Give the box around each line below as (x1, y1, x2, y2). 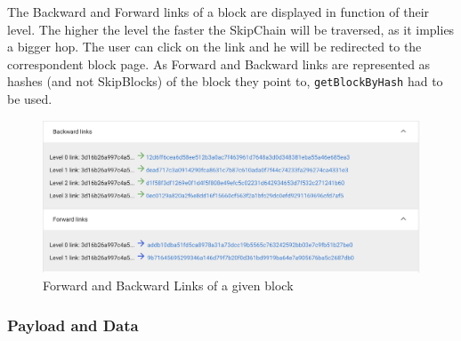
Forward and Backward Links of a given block (43, 276, 294, 295)
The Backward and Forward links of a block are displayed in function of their (7, 3, 430, 20)
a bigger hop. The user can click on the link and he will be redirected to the (7, 37, 422, 56)
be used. (7, 90, 53, 108)
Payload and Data (7, 313, 139, 336)
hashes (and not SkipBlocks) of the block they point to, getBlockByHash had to (7, 72, 443, 91)
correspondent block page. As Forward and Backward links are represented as (7, 54, 431, 73)
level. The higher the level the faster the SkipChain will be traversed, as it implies (7, 20, 455, 38)
